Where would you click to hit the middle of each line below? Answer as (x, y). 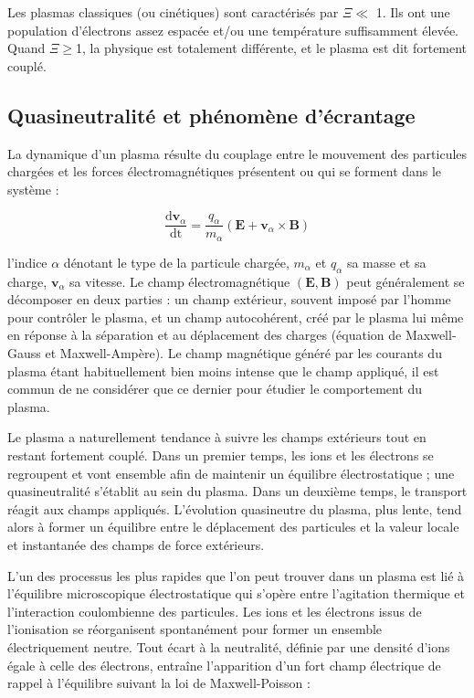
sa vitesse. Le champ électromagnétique (180, 281)
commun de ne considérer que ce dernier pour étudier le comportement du (215, 389)
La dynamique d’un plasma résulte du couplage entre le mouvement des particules (237, 153)
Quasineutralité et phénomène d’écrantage (211, 115)
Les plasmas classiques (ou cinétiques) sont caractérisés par (173, 12)
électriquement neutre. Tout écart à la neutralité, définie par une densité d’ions (229, 646)
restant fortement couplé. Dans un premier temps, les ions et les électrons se (221, 455)
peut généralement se (406, 281)
